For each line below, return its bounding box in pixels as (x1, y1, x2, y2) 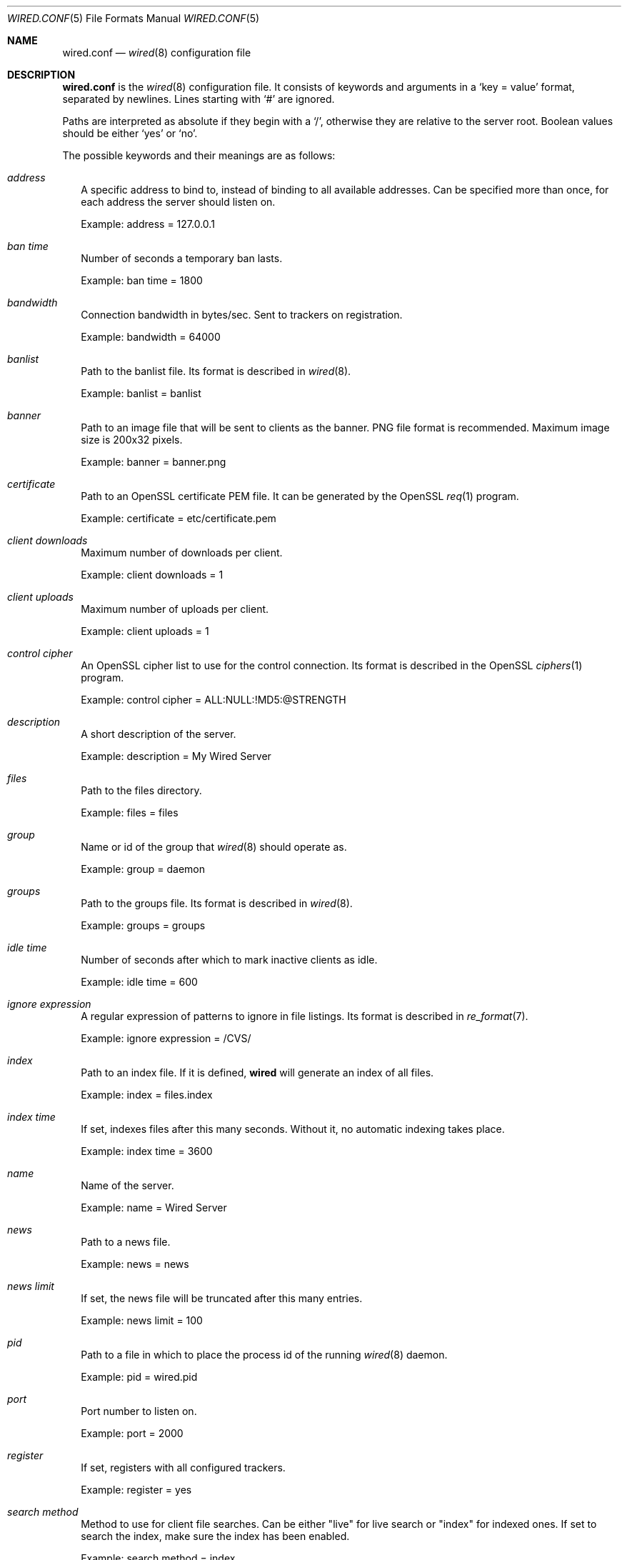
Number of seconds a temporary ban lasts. (81, 252, 283, 264)
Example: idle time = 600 (81, 976, 198, 988)
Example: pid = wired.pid (81, 1371, 198, 1383)
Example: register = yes (81, 1484, 192, 1496)
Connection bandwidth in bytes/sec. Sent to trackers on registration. (81, 309, 403, 321)
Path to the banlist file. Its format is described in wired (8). (81, 365, 351, 377)
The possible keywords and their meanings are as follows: (62, 149, 336, 161)
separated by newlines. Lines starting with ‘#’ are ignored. (62, 93, 335, 105)
